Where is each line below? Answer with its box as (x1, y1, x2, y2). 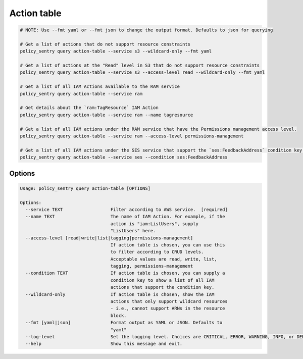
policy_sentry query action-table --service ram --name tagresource (20, 112, 193, 118)
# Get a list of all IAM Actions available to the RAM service (20, 84, 180, 89)
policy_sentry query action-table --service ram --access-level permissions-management (20, 133, 244, 139)
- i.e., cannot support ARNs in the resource (110, 305, 225, 312)
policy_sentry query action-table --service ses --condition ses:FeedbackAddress (20, 155, 228, 160)
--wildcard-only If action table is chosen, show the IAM (25, 291, 215, 297)
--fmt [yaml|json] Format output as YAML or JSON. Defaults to (25, 320, 223, 326)
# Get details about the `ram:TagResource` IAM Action (20, 105, 159, 111)
